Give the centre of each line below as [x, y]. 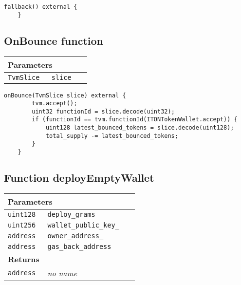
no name [62, 273]
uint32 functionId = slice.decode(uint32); [103, 111]
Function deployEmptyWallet [79, 178]
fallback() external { [41, 7]
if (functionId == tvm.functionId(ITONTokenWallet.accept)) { [135, 120]
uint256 [22, 225]
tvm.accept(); [55, 104]
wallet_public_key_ [83, 225]
